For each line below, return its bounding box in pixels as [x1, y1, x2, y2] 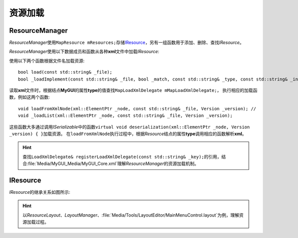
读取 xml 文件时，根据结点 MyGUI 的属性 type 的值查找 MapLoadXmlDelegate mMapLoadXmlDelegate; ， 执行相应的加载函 [9, 87, 258, 93]
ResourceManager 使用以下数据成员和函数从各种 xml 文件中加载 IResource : [9, 49, 159, 55]
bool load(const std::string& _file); [18, 70, 113, 75]
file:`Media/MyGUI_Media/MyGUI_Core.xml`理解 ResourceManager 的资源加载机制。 [28, 160, 199, 166]
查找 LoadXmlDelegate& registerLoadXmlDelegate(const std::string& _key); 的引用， [22, 154, 222, 159]
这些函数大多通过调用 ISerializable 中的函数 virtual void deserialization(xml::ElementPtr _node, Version [9, 124, 250, 130]
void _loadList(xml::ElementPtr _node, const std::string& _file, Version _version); [18, 113, 233, 119]
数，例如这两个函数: [9, 94, 50, 100]
